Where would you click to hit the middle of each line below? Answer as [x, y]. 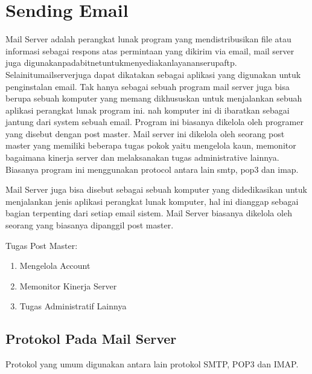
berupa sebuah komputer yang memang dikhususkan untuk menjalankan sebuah [154, 98]
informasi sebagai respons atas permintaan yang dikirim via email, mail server [150, 50]
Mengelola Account [55, 266]
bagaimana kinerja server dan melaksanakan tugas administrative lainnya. [142, 157]
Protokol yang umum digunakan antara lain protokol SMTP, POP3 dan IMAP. [152, 364]
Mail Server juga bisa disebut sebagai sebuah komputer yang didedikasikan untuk [156, 189]
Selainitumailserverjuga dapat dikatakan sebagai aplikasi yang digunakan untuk [153, 74]
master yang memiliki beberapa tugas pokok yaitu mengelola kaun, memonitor [151, 145]
